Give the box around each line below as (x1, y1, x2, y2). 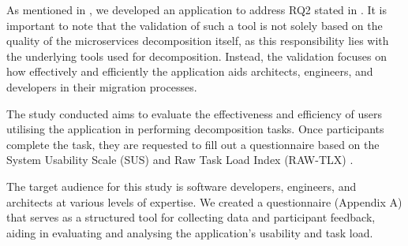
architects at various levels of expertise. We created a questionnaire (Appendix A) (6, 193, 402, 210)
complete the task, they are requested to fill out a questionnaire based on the (6, 136, 380, 152)
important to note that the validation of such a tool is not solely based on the (6, 17, 383, 33)
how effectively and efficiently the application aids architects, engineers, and (6, 63, 373, 80)
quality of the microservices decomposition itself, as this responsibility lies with (6, 32, 389, 49)
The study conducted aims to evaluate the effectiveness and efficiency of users (6, 105, 383, 121)
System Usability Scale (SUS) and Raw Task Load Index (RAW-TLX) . (6, 151, 354, 168)
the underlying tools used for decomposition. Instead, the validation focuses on (6, 47, 387, 64)
